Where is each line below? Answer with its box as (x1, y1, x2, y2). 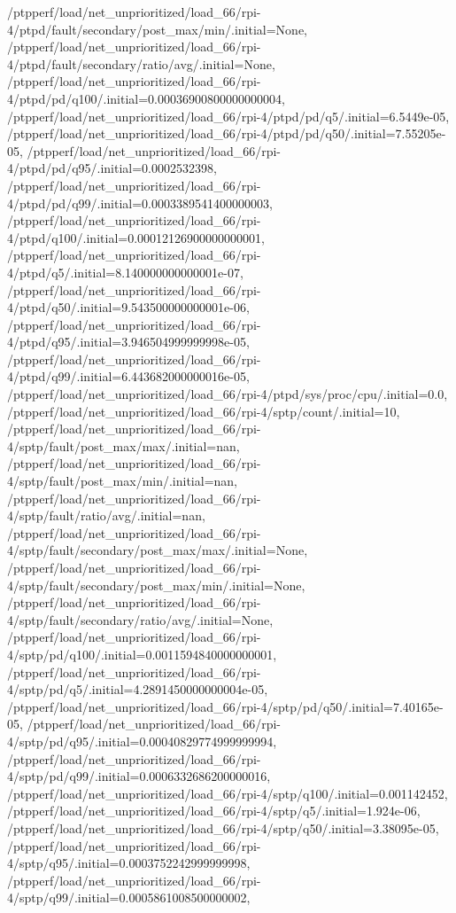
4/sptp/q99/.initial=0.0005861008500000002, (7, 888, 251, 907)
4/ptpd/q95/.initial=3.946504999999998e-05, (7, 332, 250, 351)
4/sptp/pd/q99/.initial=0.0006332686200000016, (7, 767, 271, 785)
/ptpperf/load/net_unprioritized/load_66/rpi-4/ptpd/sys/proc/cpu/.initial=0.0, (7, 385, 448, 403)
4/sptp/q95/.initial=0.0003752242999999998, (7, 854, 251, 872)
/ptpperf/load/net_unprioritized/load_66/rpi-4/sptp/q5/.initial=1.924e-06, (7, 801, 421, 820)
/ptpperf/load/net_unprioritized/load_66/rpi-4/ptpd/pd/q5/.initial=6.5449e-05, (7, 106, 450, 125)
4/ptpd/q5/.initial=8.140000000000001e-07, (7, 262, 243, 281)
